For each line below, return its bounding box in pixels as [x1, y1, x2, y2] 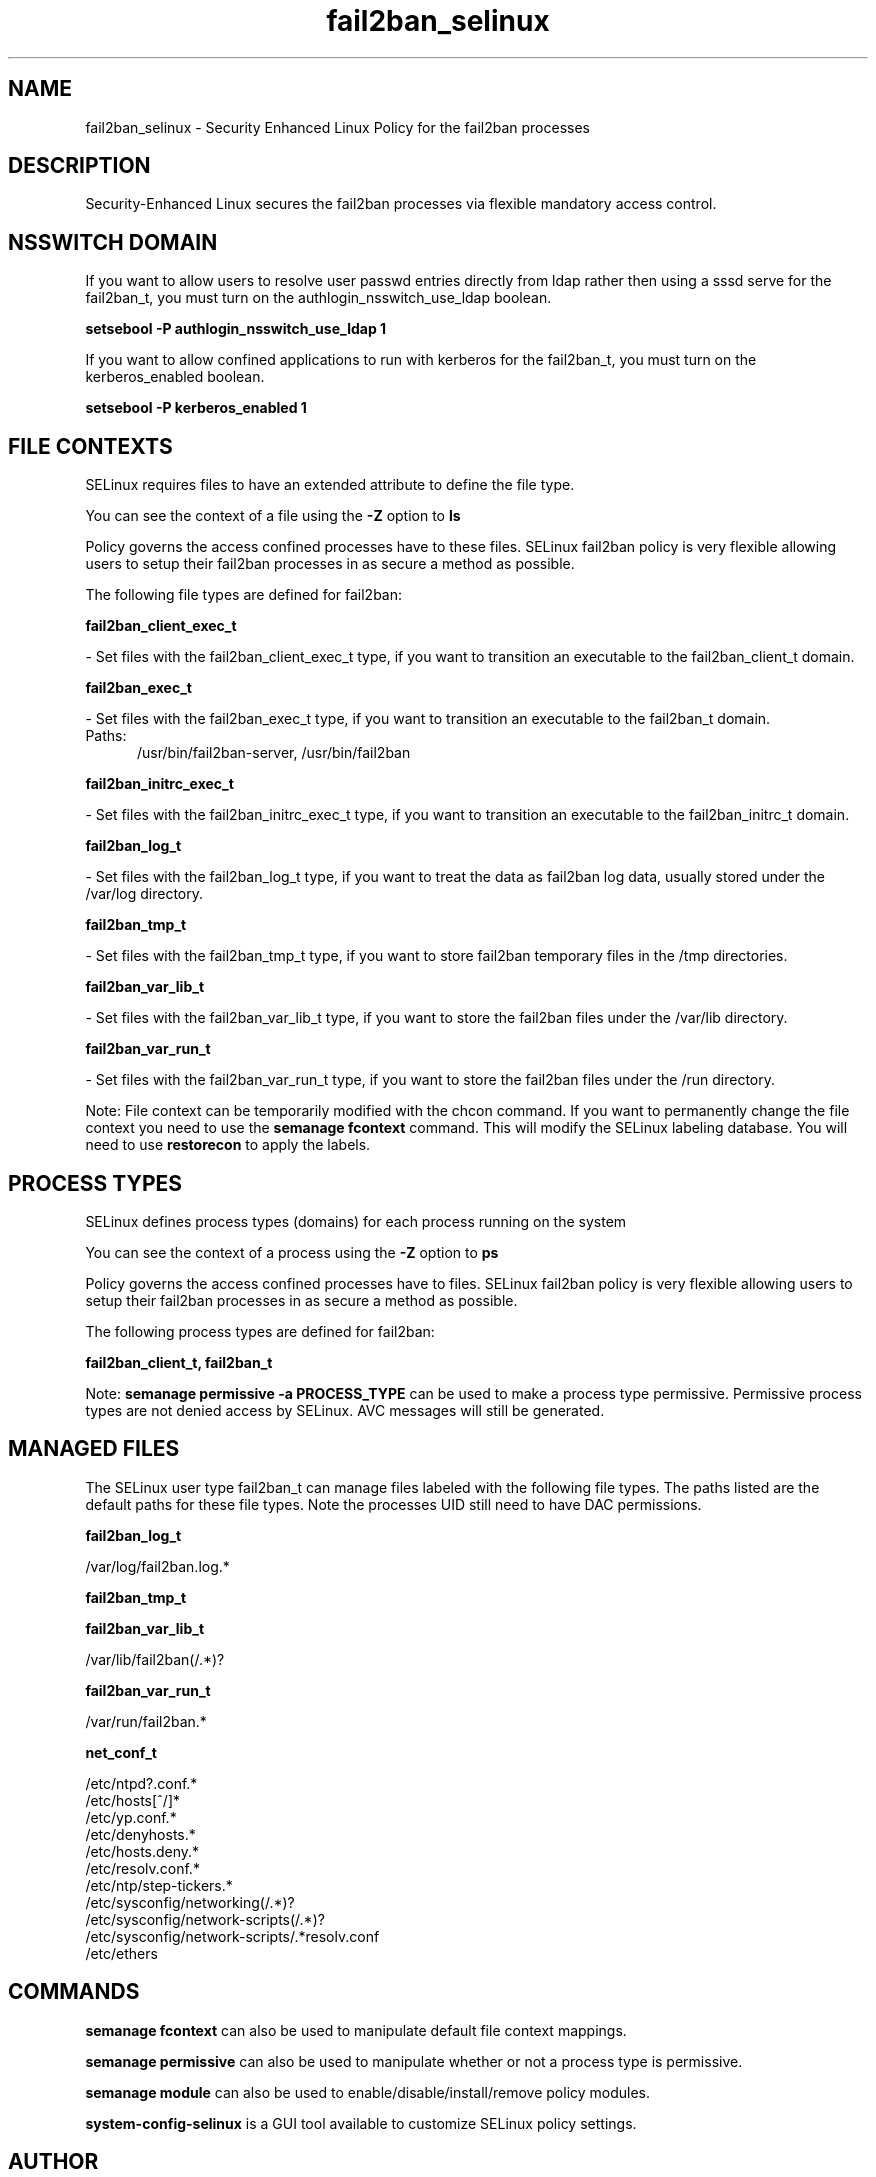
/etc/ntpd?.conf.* [85, 1774, 198, 1792]
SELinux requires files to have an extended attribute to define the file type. [85, 476, 575, 494]
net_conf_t [85, 1743, 157, 1761]
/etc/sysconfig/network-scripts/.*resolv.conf [85, 1927, 380, 1945]
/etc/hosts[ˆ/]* [85, 1791, 181, 1809]
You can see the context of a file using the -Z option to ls [85, 507, 461, 525]
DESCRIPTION [8, 153, 151, 179]
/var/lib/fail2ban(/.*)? [85, 1650, 225, 1668]
